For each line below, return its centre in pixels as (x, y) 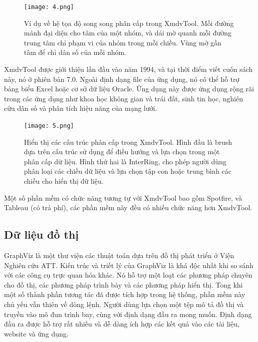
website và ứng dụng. (36, 333)
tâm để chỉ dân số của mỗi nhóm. (75, 52)
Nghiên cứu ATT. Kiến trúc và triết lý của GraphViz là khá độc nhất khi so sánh (129, 265)
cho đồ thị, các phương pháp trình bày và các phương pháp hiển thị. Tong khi (124, 284)
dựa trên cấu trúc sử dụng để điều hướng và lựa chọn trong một (122, 152)
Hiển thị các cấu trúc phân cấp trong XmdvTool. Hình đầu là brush (128, 142)
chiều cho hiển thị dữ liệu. (64, 181)
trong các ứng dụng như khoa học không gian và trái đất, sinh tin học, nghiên (124, 98)
